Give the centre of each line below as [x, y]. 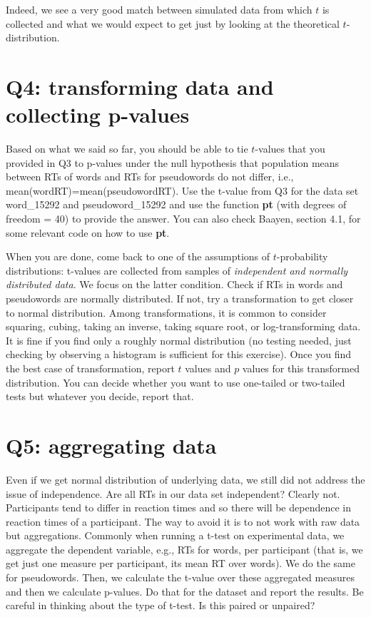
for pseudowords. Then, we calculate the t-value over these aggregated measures [180, 577]
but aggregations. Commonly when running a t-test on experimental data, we [175, 535]
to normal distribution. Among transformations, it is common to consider [166, 312]
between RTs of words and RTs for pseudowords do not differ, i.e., [150, 177]
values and [208, 368]
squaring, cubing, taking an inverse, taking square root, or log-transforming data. [183, 326]
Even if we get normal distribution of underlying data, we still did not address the [185, 479]
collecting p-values [98, 114]
